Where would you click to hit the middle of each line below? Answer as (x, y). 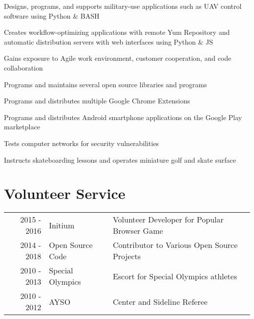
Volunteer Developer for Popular (168, 220)
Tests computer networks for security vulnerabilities (82, 143)
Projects (127, 256)
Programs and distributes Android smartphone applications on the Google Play (123, 117)
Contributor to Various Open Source (175, 245)
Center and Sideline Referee (160, 301)
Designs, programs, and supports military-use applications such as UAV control (123, 6)
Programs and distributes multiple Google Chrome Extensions (97, 101)
